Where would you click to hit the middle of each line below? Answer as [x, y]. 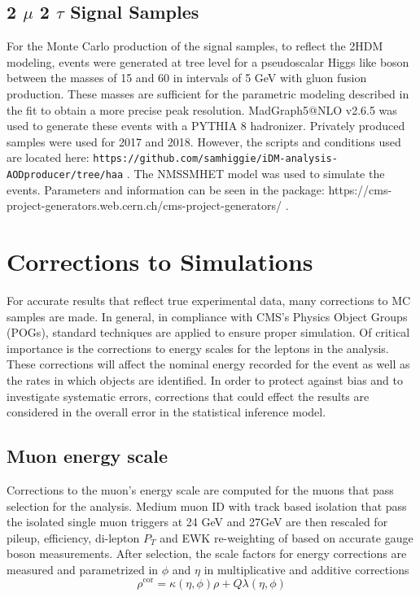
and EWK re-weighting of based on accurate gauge [287, 537]
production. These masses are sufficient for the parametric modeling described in [208, 93]
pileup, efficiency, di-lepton [73, 537]
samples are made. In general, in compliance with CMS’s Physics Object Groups [207, 316]
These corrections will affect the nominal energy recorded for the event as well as [208, 364]
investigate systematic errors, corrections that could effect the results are [188, 396]
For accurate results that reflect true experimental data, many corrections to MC [209, 300]
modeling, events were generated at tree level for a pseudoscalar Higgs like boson [208, 61]
